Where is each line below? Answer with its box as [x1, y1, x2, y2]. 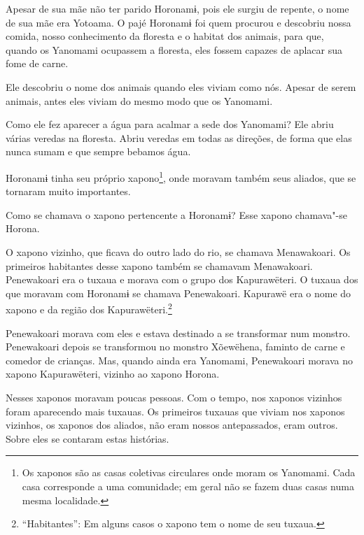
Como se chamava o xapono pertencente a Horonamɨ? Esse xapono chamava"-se [6, 207, 347, 222]
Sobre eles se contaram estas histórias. [6, 431, 169, 445]
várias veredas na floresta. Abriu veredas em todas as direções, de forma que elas [6, 130, 352, 145]
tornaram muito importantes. [6, 184, 131, 199]
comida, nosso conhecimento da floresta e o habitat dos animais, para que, [6, 29, 324, 43]
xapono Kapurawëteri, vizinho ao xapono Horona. [6, 366, 220, 381]
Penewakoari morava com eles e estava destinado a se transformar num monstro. [6, 325, 351, 340]
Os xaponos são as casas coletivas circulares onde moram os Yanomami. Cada [22, 465, 356, 480]
